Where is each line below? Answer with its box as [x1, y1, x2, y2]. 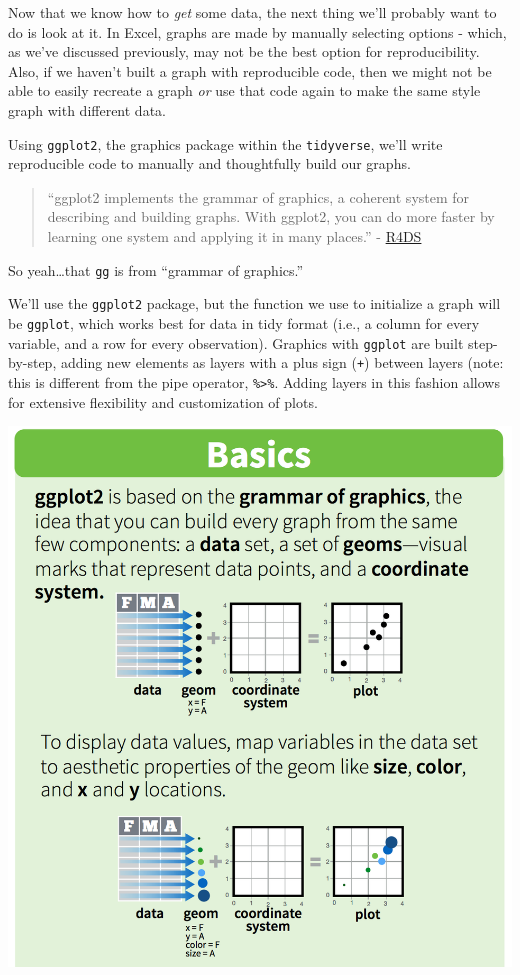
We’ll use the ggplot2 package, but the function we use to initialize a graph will [8, 293, 501, 314]
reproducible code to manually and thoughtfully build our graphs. [8, 153, 411, 174]
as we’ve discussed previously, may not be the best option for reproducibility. [8, 41, 480, 62]
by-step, [8, 352, 57, 373]
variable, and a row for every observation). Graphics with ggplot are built [8, 332, 464, 353]
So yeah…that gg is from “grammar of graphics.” [8, 259, 304, 280]
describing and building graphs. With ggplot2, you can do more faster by [47, 206, 495, 227]
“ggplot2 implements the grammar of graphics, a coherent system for [47, 186, 470, 207]
